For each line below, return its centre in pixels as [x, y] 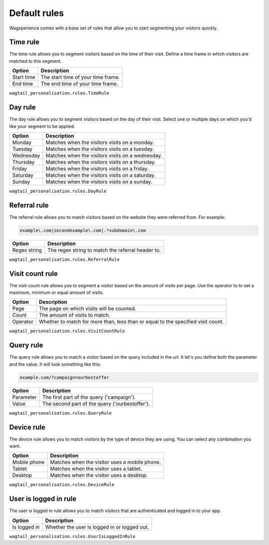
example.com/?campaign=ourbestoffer [65, 377]
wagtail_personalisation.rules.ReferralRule [65, 259]
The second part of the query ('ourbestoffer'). [96, 404]
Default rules [37, 13]
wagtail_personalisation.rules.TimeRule [59, 93]
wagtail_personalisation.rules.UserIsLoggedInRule [72, 536]
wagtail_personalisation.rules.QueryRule [61, 413]
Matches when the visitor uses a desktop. [99, 476]
